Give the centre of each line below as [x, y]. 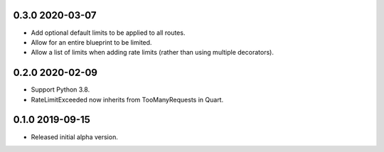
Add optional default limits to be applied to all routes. [108, 33]
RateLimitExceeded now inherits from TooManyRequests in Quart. [127, 99]
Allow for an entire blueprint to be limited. [91, 42]
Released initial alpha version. [75, 137]
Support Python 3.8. [60, 89]
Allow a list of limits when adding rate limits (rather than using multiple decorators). [152, 53]
